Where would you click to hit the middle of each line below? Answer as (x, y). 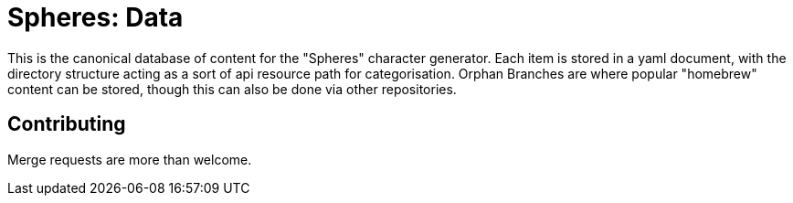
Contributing (67, 124)
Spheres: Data (95, 17)
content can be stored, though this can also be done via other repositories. (232, 89)
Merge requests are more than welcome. (130, 159)
